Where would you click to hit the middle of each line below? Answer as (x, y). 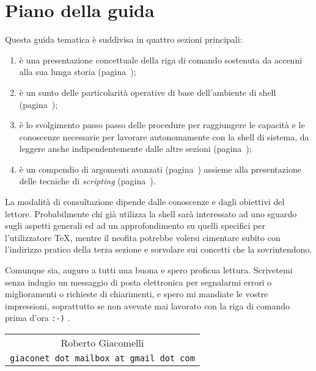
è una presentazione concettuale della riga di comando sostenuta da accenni (161, 59)
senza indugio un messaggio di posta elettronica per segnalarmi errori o (138, 282)
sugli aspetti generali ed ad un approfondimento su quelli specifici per (135, 225)
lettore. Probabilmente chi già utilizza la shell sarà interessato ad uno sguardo (151, 213)
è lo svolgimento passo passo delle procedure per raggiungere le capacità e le (162, 125)
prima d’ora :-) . (38, 318)
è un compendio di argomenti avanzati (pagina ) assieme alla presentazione (160, 169)
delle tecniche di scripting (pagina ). (87, 181)
